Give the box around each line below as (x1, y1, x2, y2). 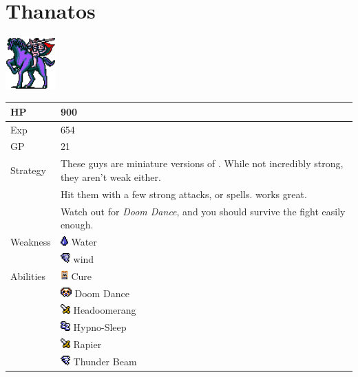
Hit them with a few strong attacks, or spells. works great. (60, 186, 307, 201)
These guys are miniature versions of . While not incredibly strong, (60, 156, 344, 171)
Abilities (10, 268, 46, 283)
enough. (60, 217, 94, 232)
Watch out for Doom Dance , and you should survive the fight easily (60, 204, 346, 218)
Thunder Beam (73, 354, 137, 368)
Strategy (10, 163, 46, 177)
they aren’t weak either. (60, 169, 161, 184)
